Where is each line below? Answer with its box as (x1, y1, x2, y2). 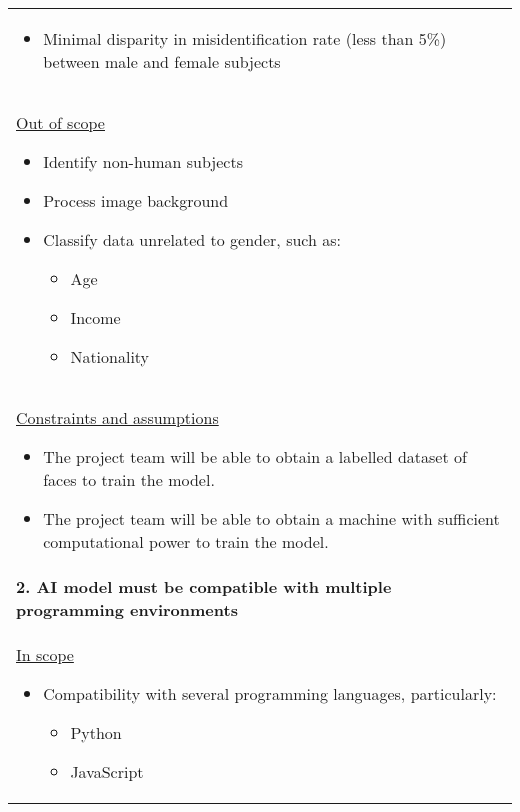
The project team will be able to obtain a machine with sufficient (43, 507, 500, 530)
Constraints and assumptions (16, 406, 219, 429)
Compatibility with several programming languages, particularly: (43, 682, 497, 705)
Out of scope (16, 111, 105, 134)
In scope (16, 643, 74, 666)
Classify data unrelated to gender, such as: (43, 228, 341, 251)
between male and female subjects (43, 50, 281, 73)
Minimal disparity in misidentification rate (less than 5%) (43, 27, 447, 50)
